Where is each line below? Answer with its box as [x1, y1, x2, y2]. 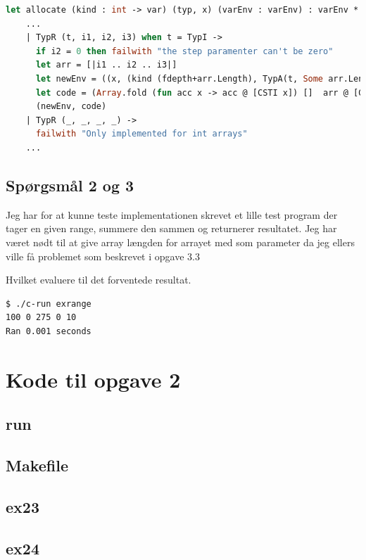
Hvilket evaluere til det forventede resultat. [6, 272, 191, 287]
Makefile [6, 454, 68, 476]
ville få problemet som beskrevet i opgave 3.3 [6, 248, 200, 263]
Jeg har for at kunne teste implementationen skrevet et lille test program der [6, 207, 338, 222]
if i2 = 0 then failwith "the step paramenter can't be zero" [35, 46, 334, 56]
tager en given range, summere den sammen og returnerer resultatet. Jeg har [6, 221, 337, 236]
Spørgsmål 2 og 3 [6, 174, 134, 196]
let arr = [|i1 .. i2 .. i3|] [35, 60, 177, 70]
